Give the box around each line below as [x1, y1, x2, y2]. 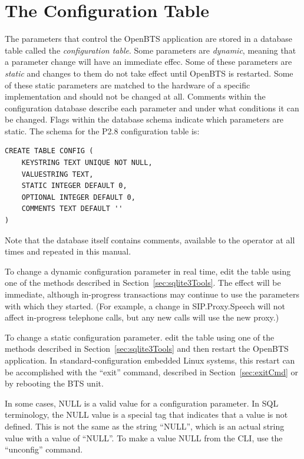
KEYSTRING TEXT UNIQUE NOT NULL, [21, 158, 153, 167]
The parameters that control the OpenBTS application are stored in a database [5, 32, 292, 45]
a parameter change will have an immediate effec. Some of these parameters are [5, 55, 292, 68]
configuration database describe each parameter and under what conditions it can [5, 101, 299, 114]
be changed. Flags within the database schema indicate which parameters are [5, 113, 284, 126]
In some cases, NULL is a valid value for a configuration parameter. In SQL [5, 397, 279, 409]
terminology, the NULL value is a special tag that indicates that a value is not [5, 408, 288, 421]
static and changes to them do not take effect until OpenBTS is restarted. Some [5, 67, 293, 79]
